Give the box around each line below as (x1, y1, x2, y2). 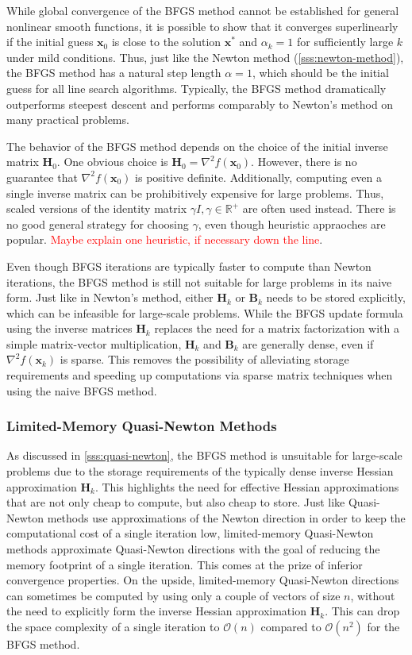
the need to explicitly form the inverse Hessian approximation (6, 603, 306, 619)
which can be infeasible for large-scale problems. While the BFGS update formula (6, 304, 403, 321)
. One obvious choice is (56, 153, 168, 170)
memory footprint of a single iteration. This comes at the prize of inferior (6, 556, 363, 572)
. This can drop (325, 603, 400, 619)
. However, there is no (251, 153, 357, 170)
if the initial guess (6, 33, 94, 50)
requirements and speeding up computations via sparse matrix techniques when (6, 367, 393, 383)
